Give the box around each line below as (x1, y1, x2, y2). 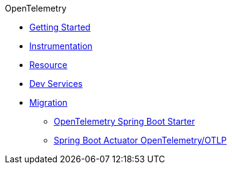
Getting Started (29, 22, 91, 32)
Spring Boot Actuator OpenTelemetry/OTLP (54, 135, 227, 145)
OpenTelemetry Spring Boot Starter (54, 116, 195, 126)
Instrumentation (29, 41, 93, 51)
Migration (29, 97, 68, 108)
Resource (29, 60, 68, 70)
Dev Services (29, 78, 83, 89)
